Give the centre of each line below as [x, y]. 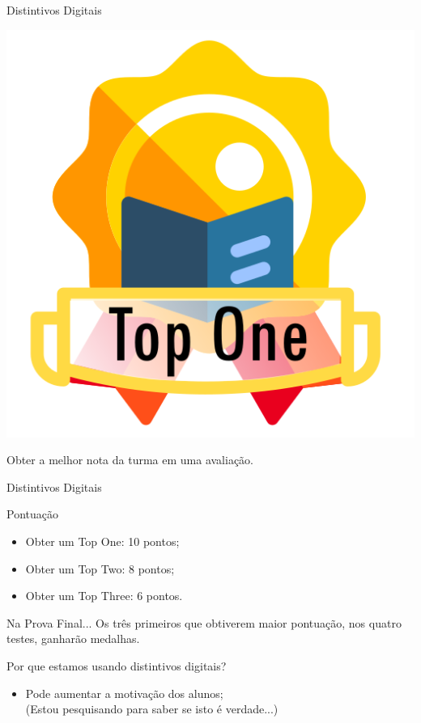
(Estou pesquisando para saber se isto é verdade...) [152, 709]
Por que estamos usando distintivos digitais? [117, 665]
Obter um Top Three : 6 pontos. [104, 596]
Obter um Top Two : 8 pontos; [100, 568]
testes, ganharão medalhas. [73, 638]
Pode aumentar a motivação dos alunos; [124, 693]
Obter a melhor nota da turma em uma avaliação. [130, 460]
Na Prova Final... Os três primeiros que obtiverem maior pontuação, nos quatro [204, 622]
